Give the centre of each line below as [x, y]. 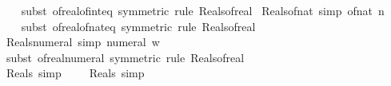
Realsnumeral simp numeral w [83, 42]
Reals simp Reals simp [75, 73]
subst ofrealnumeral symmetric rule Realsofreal [125, 57]
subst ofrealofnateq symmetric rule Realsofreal [138, 26]
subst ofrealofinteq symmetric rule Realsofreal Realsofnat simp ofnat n [203, 10]
